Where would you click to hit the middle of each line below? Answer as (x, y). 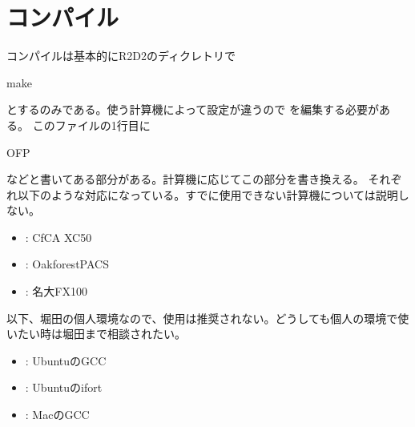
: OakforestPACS (67, 264)
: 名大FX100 (56, 291)
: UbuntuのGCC (66, 360)
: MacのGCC (57, 415)
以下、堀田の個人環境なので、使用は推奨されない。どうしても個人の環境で (202, 318)
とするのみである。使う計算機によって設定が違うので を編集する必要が (193, 109)
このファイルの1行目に (91, 125)
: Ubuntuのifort (64, 387)
